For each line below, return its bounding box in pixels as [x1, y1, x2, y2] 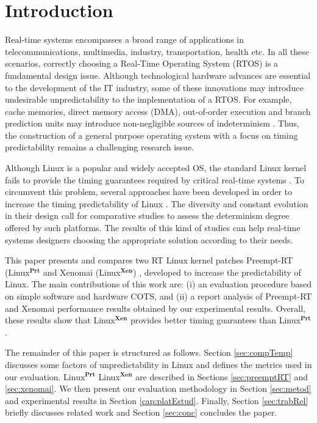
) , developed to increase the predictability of [133, 265, 301, 278]
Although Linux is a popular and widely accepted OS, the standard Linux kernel [5, 161, 307, 174]
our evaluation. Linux [5, 370, 85, 383]
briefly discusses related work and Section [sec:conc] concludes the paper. [5, 406, 277, 419]
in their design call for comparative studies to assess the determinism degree [5, 209, 290, 222]
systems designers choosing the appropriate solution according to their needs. [5, 233, 293, 246]
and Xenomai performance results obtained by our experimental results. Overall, [5, 301, 305, 314]
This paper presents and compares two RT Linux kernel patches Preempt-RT [5, 254, 293, 267]
